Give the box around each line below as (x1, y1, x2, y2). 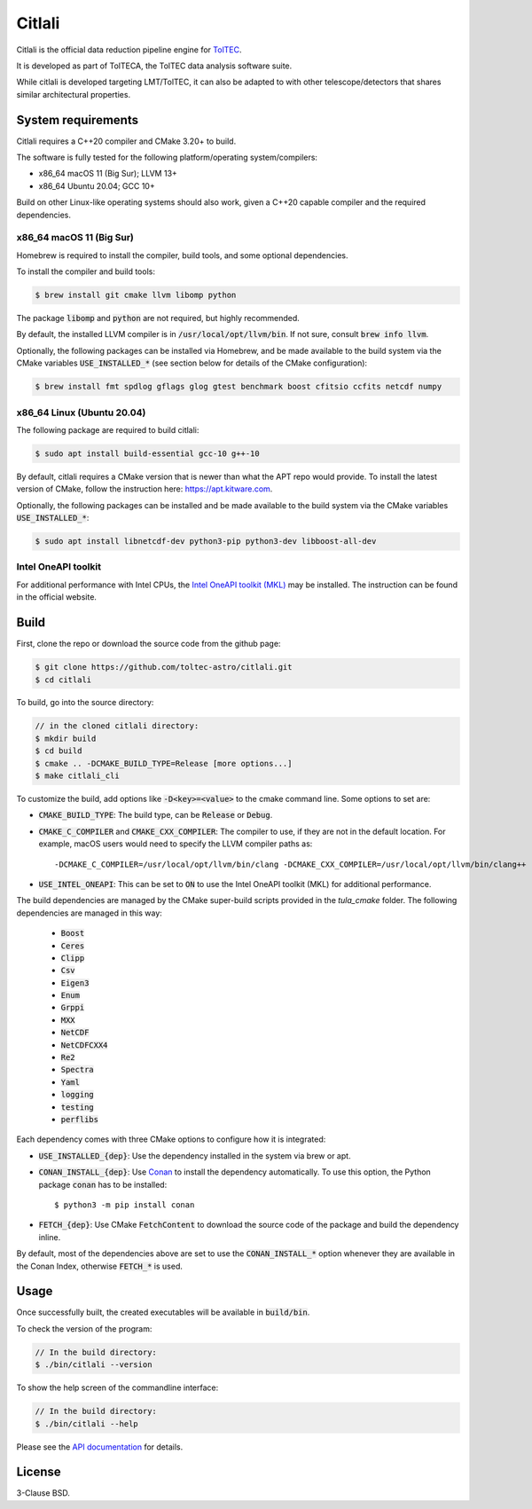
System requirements (16, 112, 139, 128)
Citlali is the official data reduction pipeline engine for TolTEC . (16, 44, 243, 55)
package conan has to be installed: (38, 1179, 168, 1190)
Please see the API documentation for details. (16, 1442, 184, 1452)
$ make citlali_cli (35, 771, 120, 781)
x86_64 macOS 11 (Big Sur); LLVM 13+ (38, 169, 177, 179)
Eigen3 (60, 978, 90, 988)
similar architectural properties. (16, 89, 131, 99)
